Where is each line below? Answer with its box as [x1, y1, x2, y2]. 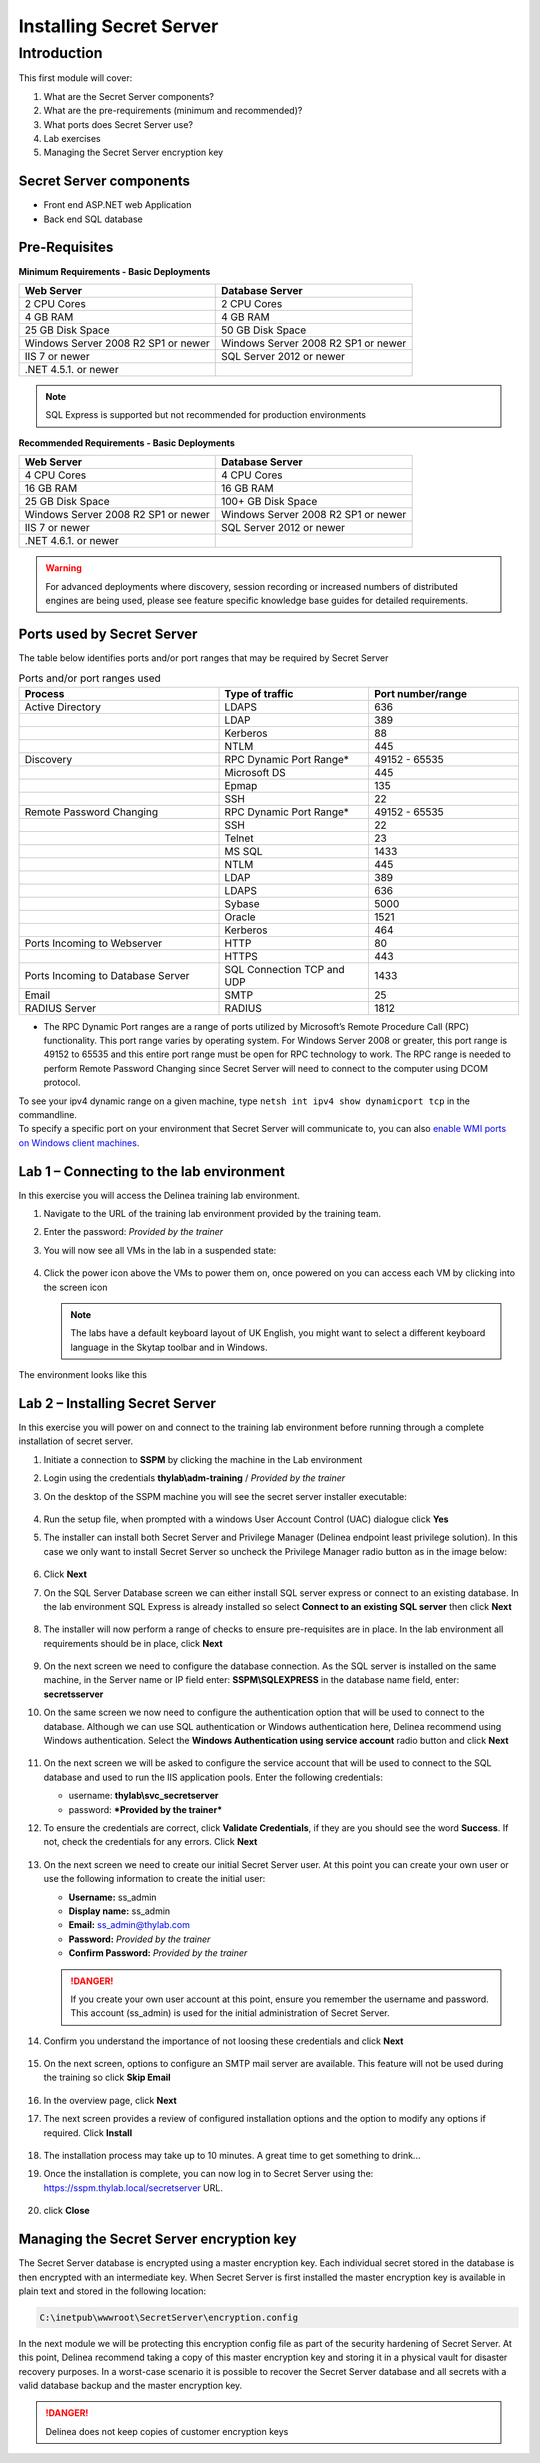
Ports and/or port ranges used [18, 671, 162, 685]
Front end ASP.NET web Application [43, 199, 192, 211]
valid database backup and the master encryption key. [18, 2380, 243, 2392]
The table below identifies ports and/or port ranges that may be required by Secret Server [18, 651, 389, 664]
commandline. [18, 1108, 77, 1120]
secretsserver [43, 1688, 104, 1700]
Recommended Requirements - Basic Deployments [18, 436, 235, 449]
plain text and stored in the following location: [18, 2285, 207, 2297]
